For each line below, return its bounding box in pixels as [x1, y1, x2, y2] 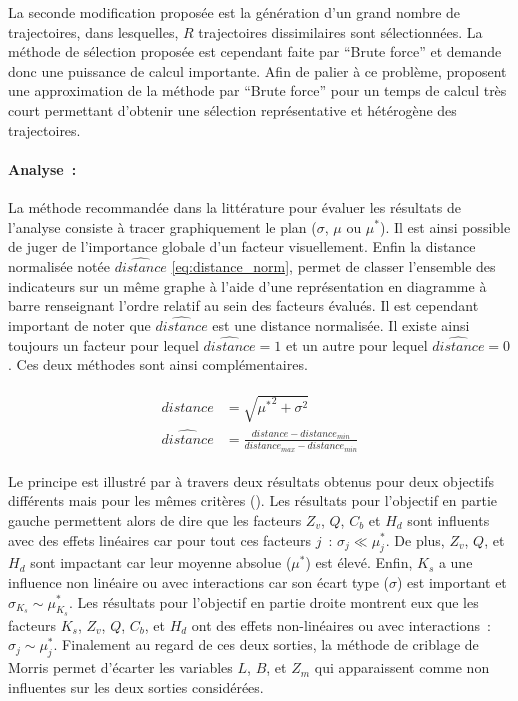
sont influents [407, 509, 490, 530]
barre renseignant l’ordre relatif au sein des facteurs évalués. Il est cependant [8, 295, 479, 316]
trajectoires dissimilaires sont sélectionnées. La [198, 21, 483, 42]
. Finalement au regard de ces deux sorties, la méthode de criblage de [53, 634, 479, 655]
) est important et [397, 571, 507, 592]
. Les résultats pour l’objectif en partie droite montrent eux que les [68, 591, 479, 612]
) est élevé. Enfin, [305, 552, 413, 573]
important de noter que [8, 314, 151, 335]
